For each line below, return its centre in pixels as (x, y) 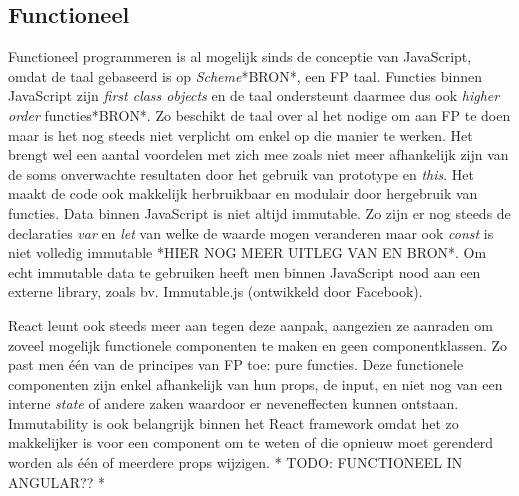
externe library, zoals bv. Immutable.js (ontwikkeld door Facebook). (215, 291)
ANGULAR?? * (56, 481)
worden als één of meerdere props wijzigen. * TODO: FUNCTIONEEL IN (235, 462)
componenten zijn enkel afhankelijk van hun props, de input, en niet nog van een (255, 383)
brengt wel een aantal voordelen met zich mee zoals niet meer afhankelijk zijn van (258, 154)
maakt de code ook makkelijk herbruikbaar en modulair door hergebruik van (243, 193)
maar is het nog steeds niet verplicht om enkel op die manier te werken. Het (240, 134)
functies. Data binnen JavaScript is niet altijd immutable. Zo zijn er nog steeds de (259, 212)
